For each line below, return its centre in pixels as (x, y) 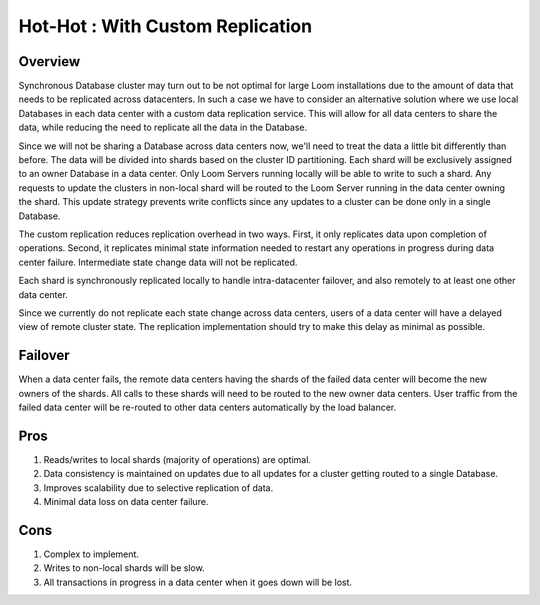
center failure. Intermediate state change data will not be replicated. (158, 262)
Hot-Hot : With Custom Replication (165, 26)
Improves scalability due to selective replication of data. (158, 487)
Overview (49, 61)
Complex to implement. (91, 554)
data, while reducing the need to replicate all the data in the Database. (163, 127)
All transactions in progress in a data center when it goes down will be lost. (198, 582)
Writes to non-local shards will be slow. (124, 568)
